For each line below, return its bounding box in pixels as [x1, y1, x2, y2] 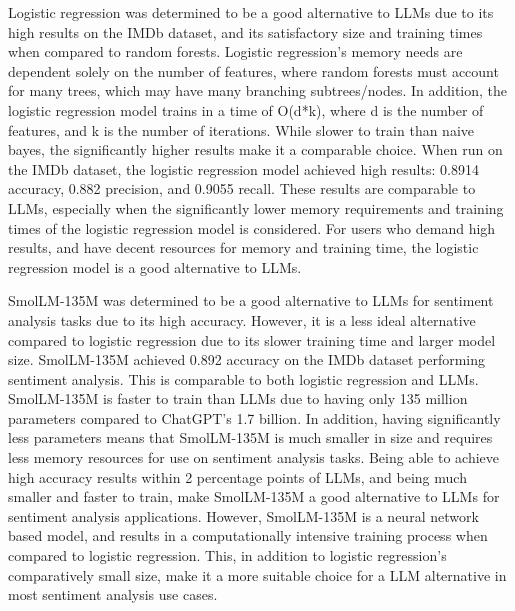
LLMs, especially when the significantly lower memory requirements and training [8, 197, 504, 218]
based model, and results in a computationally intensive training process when [8, 525, 488, 546]
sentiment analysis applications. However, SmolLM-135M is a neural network [8, 505, 479, 526]
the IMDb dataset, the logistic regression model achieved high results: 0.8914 [8, 158, 479, 179]
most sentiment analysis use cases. [8, 584, 218, 605]
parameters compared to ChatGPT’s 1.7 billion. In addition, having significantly [8, 407, 501, 428]
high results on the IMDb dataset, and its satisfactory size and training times [8, 21, 483, 42]
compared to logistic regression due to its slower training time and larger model [8, 329, 496, 350]
